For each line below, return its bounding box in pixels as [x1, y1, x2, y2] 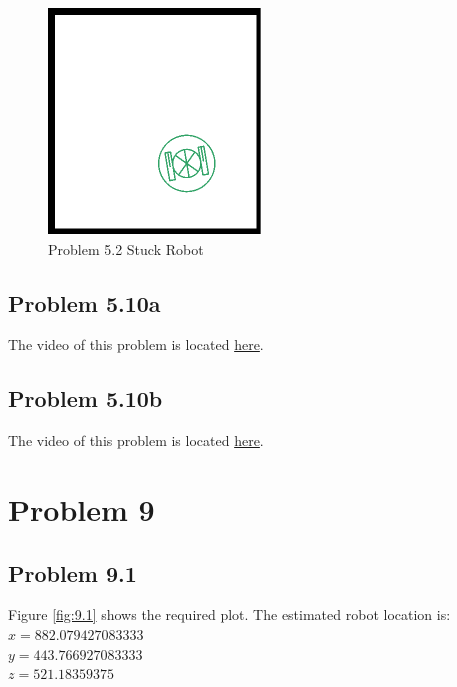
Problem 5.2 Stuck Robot [48, 238, 204, 259]
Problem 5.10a [8, 287, 161, 318]
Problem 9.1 [8, 557, 137, 588]
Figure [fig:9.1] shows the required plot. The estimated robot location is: [8, 604, 451, 625]
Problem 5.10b [8, 383, 163, 414]
